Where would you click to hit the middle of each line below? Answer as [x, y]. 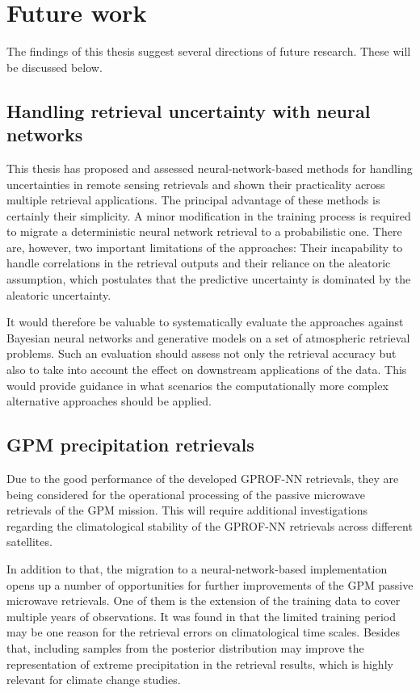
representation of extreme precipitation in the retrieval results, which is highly [200, 664]
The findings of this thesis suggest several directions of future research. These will [209, 51]
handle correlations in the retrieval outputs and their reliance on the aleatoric [199, 263]
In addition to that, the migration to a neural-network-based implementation [197, 568]
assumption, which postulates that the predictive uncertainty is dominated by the [209, 279]
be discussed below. [55, 67]
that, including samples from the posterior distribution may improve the [185, 647]
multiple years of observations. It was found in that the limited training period [201, 616]
